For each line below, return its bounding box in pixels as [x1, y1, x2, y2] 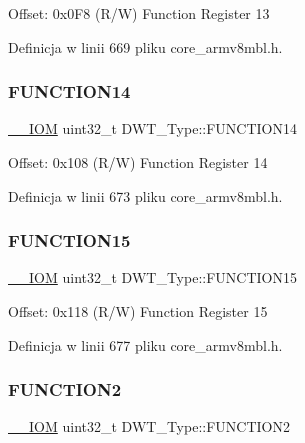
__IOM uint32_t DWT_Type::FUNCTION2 [8, 416, 290, 437]
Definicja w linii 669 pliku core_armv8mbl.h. [8, 36, 283, 57]
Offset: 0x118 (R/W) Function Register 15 [8, 301, 268, 321]
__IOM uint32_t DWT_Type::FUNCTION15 [8, 267, 297, 288]
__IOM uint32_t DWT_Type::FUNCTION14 [8, 118, 297, 139]
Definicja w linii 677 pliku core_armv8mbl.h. [8, 334, 283, 355]
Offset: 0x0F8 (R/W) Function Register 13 [8, 3, 270, 23]
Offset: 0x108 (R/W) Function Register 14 [8, 152, 268, 172]
